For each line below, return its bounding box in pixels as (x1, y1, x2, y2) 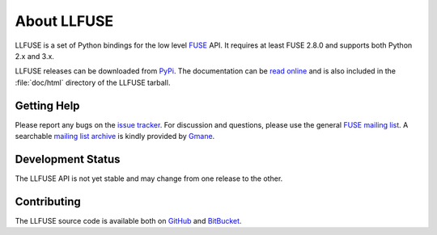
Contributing (15, 195, 81, 208)
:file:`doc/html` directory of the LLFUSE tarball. (15, 78, 171, 87)
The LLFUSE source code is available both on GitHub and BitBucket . (15, 216, 242, 225)
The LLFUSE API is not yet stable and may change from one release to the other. (15, 174, 283, 183)
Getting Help (15, 99, 80, 112)
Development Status (15, 152, 121, 166)
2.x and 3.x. (15, 51, 54, 61)
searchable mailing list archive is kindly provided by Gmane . (15, 132, 215, 141)
